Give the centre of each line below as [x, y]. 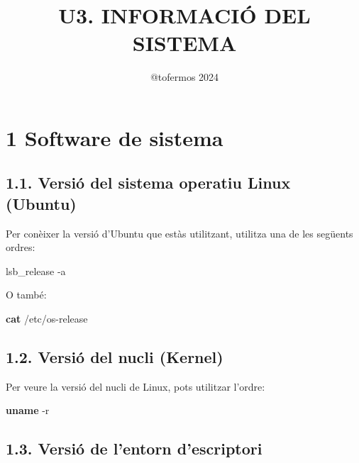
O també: [26, 295]
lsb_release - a [36, 270]
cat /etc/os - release [47, 319]
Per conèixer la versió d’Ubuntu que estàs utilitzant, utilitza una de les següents [179, 233]
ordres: [21, 247]
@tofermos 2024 [184, 77]
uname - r [28, 410]
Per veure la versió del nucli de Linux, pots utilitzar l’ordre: [136, 386]
